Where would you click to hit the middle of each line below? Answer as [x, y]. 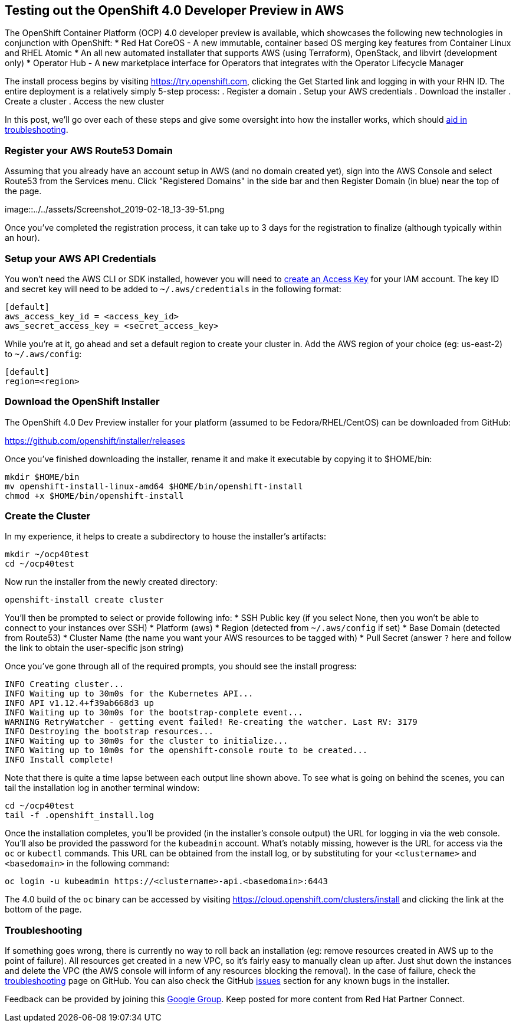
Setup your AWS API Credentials [80, 258]
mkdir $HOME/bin [42, 477]
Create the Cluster [48, 516]
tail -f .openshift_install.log [79, 815]
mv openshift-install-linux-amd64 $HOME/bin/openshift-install [154, 486]
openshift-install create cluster [84, 600]
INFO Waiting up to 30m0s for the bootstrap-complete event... [154, 713]
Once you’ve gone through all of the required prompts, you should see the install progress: [181, 666]
